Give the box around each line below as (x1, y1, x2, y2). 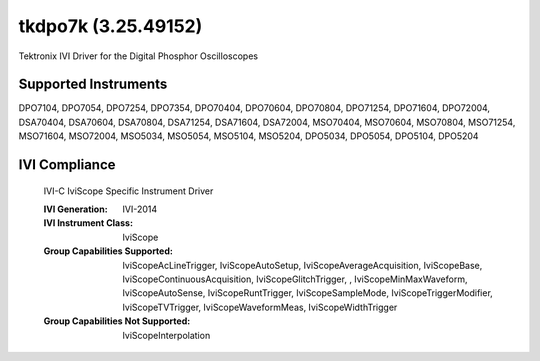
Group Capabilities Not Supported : (43, 315, 191, 327)
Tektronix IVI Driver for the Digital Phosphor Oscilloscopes (18, 50, 259, 62)
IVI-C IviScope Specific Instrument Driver (43, 185, 214, 197)
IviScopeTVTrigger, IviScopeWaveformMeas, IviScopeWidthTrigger (122, 301, 398, 313)
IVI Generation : (43, 203, 109, 215)
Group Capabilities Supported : (43, 245, 174, 257)
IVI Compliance (18, 156, 116, 174)
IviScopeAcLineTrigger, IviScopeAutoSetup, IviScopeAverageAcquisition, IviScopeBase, (122, 259, 483, 271)
